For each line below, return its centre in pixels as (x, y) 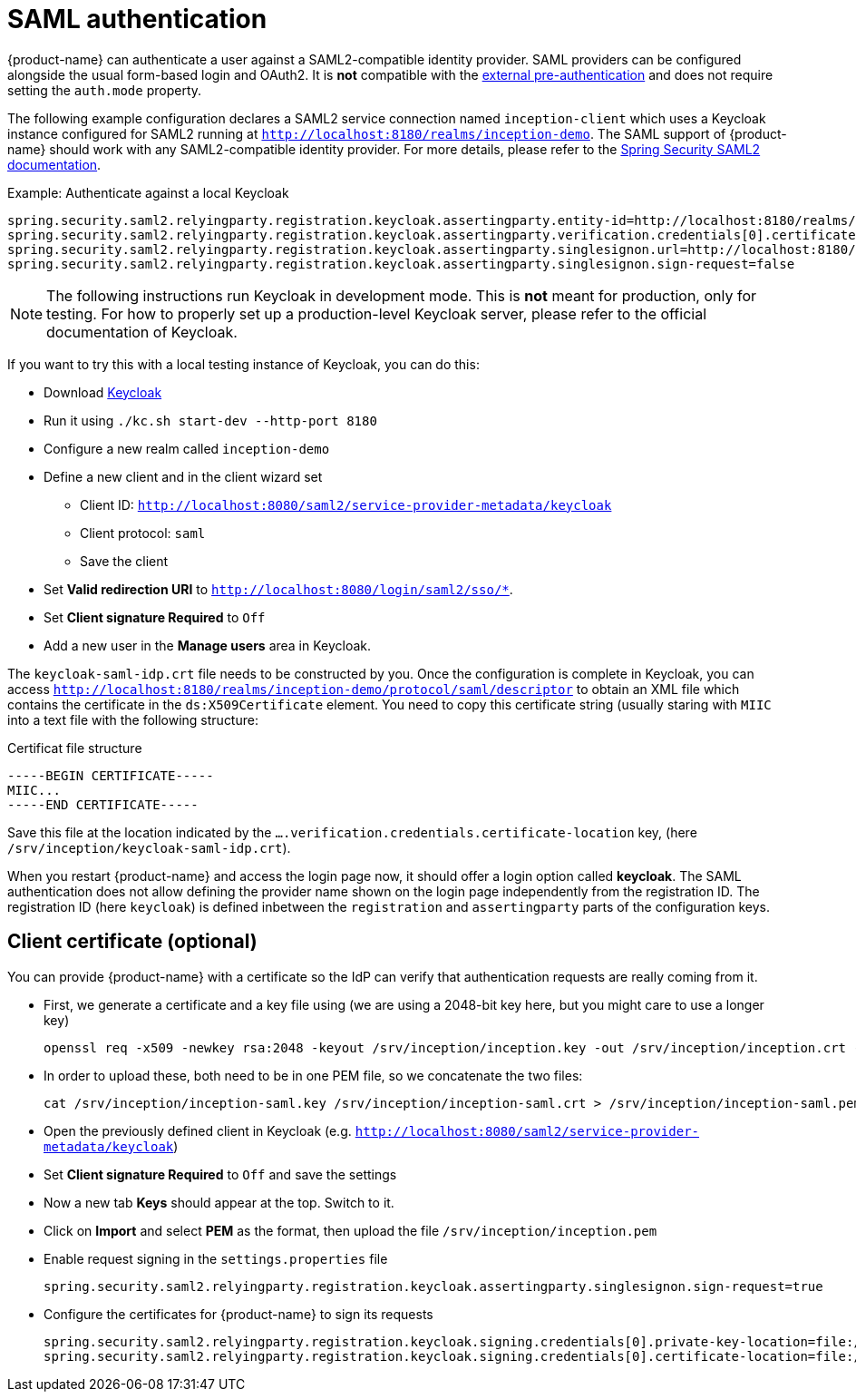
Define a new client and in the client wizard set (183, 476)
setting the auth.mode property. (105, 90)
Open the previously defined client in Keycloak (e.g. (198, 1130)
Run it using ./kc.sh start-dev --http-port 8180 (210, 420)
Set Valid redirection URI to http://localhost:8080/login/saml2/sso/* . (278, 589)
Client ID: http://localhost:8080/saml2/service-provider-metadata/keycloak (346, 504)
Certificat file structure (75, 748)
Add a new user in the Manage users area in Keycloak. (208, 645)
